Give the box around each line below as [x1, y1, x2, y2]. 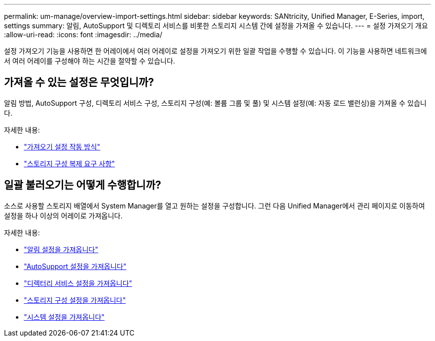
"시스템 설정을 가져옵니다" [24, 312, 105, 321]
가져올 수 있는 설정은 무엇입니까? [4, 76, 154, 89]
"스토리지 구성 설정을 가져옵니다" [24, 295, 126, 304]
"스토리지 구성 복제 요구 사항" [24, 159, 115, 168]
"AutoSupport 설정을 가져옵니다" [24, 262, 127, 271]
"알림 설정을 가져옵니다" [24, 245, 98, 254]
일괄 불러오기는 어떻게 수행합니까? [4, 179, 161, 192]
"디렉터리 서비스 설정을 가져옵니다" [24, 278, 133, 287]
